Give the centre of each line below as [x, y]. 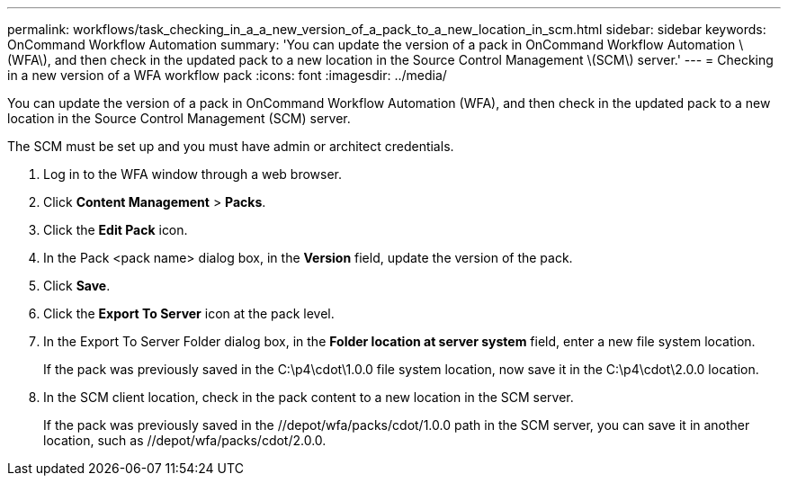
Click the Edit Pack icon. [116, 230]
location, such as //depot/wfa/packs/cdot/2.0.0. [185, 440]
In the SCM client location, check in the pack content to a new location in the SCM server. [309, 397]
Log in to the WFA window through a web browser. [193, 174]
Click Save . [77, 286]
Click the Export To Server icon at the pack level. [189, 313]
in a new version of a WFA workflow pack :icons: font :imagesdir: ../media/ [227, 75]
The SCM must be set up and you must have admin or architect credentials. [231, 146]
